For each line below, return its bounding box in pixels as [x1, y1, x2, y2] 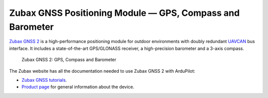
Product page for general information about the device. [21, 84, 134, 90]
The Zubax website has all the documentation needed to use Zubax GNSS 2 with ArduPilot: [9, 68, 196, 74]
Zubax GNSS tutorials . [21, 77, 67, 83]
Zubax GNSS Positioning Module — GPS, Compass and [9, 7, 240, 18]
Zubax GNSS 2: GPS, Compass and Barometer [21, 57, 117, 63]
